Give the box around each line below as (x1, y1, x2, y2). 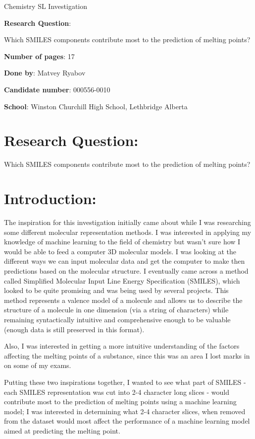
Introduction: (4, 188, 97, 209)
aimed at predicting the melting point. (4, 425, 120, 436)
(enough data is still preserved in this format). (4, 324, 145, 334)
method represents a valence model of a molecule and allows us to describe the (4, 294, 243, 305)
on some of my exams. (4, 360, 71, 370)
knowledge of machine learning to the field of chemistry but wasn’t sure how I (4, 236, 241, 247)
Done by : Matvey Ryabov (4, 68, 86, 78)
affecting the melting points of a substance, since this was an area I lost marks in (4, 350, 250, 361)
